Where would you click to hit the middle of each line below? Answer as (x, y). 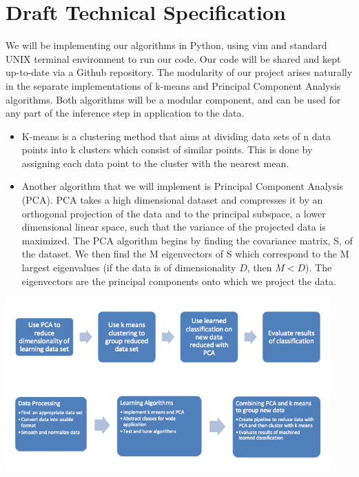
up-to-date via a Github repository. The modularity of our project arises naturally (179, 72)
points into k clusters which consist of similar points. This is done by (167, 149)
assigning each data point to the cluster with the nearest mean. (155, 163)
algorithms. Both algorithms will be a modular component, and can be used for (173, 99)
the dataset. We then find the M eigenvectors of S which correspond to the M (185, 254)
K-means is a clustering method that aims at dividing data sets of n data (176, 136)
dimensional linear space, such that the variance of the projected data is (174, 227)
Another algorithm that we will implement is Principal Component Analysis (182, 186)
